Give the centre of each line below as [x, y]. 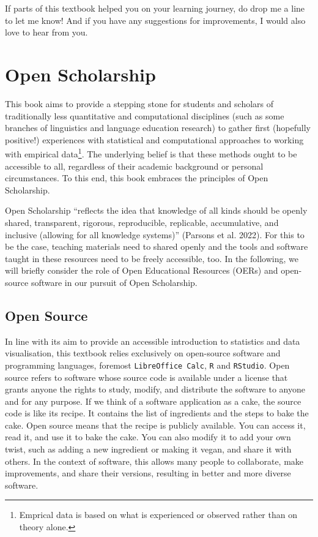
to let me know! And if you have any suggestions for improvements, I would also [155, 20]
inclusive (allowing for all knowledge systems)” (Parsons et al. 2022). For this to [155, 234]
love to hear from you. [46, 32]
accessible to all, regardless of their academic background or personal [134, 166]
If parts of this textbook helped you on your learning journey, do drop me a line [155, 8]
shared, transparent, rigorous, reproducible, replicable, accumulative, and [142, 222]
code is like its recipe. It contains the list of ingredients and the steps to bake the [157, 413]
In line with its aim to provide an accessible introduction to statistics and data [153, 341]
